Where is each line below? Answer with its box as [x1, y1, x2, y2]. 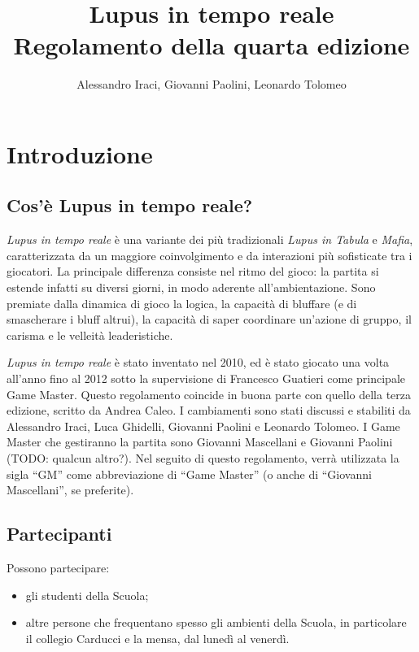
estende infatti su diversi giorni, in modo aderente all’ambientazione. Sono [7, 279, 376, 296]
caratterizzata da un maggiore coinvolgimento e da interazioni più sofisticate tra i [7, 246, 412, 263]
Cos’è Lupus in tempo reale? [7, 193, 253, 218]
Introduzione [7, 137, 153, 170]
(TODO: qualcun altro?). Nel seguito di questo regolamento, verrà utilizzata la [7, 450, 399, 467]
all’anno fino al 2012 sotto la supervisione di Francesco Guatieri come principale [7, 370, 405, 387]
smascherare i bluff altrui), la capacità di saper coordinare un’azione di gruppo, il [7, 311, 412, 328]
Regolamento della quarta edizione [13, 28, 410, 62]
